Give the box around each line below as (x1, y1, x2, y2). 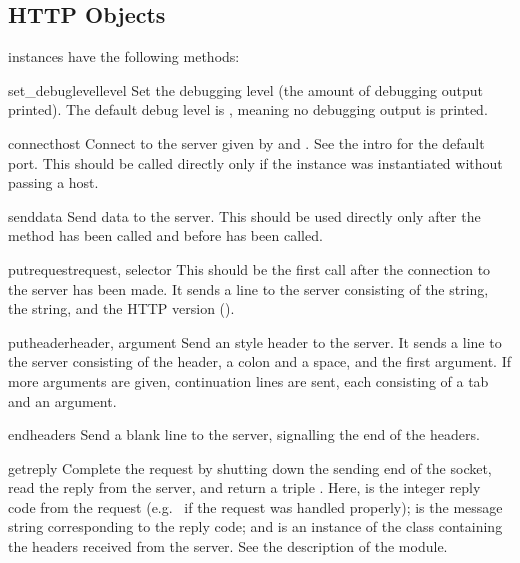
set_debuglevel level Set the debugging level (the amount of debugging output (8, 79, 483, 100)
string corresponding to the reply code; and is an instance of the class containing (8, 516, 503, 537)
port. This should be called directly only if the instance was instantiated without (8, 152, 503, 173)
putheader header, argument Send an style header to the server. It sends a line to (8, 331, 502, 352)
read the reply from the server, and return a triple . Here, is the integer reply (8, 477, 481, 498)
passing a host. (8, 172, 99, 193)
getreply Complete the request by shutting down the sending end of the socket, (8, 457, 492, 478)
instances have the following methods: (8, 46, 240, 67)
